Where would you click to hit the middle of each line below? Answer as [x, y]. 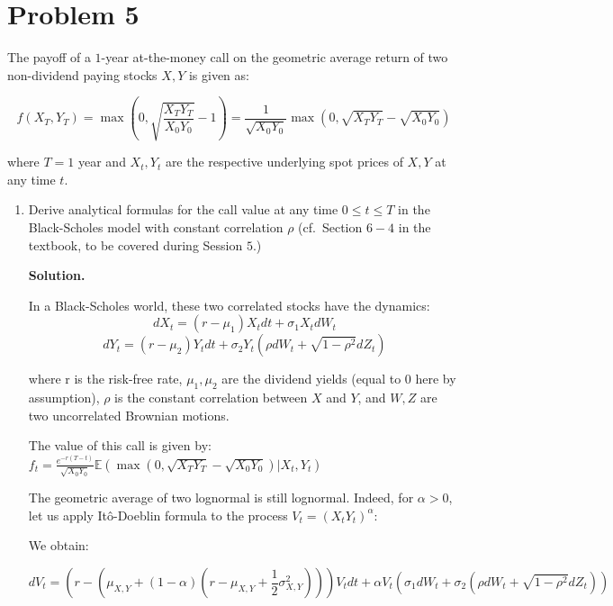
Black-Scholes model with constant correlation [156, 227]
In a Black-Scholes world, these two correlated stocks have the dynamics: [229, 305]
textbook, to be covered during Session [135, 244]
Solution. [57, 275]
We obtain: [59, 545]
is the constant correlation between [211, 398]
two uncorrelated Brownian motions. [129, 415]
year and [102, 162]
